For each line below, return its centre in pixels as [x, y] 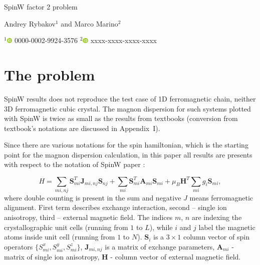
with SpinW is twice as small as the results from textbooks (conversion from [121, 118]
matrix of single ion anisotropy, [52, 257]
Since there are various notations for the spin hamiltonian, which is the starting [126, 145]
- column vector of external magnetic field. [176, 257]
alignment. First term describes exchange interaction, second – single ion [115, 207]
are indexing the [217, 217]
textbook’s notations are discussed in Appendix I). [82, 128]
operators [19, 246]
